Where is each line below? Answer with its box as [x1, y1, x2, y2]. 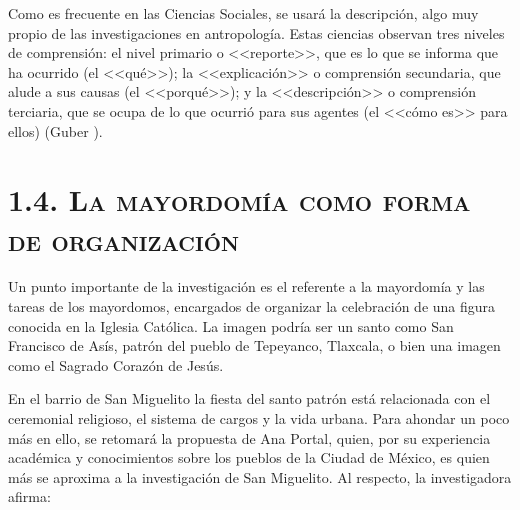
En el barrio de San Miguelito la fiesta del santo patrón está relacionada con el [8, 388, 491, 409]
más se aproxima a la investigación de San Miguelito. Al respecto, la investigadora [8, 466, 512, 487]
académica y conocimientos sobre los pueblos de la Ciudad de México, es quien [8, 447, 490, 468]
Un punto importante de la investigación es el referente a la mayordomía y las [8, 276, 485, 297]
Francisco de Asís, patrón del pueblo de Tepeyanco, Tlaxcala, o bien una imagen [8, 335, 501, 356]
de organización [8, 218, 239, 259]
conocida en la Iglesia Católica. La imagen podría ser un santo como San [8, 315, 454, 336]
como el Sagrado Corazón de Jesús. [8, 354, 224, 375]
